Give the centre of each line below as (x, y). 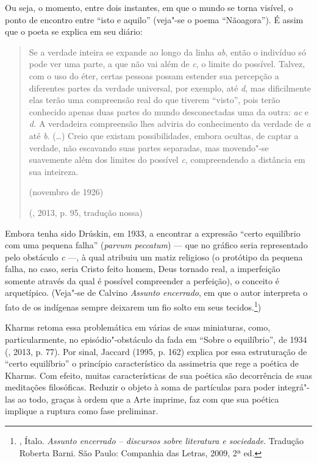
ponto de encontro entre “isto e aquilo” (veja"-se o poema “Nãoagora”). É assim (154, 19)
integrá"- (294, 387)
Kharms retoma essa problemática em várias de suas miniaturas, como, (138, 327)
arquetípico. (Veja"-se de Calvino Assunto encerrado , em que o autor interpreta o (156, 293)
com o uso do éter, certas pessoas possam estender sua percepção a (154, 75)
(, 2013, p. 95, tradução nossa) (86, 212)
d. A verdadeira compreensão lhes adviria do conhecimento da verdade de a (170, 124)
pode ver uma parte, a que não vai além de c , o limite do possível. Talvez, (167, 64)
